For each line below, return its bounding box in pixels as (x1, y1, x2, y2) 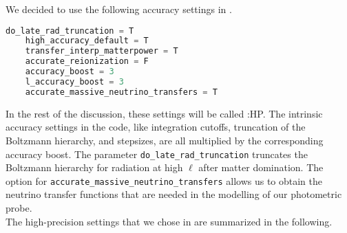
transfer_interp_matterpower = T (25, 46, 178, 56)
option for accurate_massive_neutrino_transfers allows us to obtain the (6, 173, 323, 188)
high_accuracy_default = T (25, 36, 149, 46)
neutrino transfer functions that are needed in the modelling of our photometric (6, 187, 342, 201)
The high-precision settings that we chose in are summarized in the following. (6, 214, 333, 228)
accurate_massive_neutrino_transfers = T (25, 87, 218, 97)
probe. (6, 201, 32, 214)
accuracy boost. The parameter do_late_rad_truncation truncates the (6, 146, 308, 161)
